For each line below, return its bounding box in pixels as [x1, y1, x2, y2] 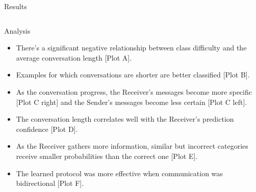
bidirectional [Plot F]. [16, 178, 84, 188]
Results [4, 1, 27, 11]
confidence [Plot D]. [16, 123, 78, 134]
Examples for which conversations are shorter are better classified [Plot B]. [16, 69, 250, 80]
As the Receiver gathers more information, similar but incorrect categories [16, 141, 248, 151]
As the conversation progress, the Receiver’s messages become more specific [16, 86, 252, 97]
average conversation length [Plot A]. [16, 52, 132, 63]
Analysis [4, 25, 31, 36]
